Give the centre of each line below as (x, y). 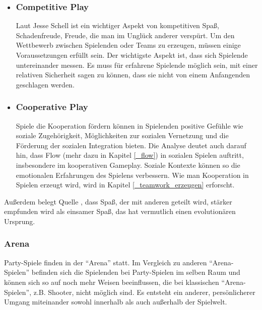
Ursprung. (20, 221)
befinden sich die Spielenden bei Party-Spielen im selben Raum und (136, 272)
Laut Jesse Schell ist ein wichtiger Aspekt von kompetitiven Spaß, (118, 25)
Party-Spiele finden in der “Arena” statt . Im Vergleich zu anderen (106, 262)
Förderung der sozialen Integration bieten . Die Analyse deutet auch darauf (131, 145)
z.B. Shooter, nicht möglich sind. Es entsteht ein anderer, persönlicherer (144, 292)
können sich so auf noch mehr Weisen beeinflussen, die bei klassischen (112, 282)
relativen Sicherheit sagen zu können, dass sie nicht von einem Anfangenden (133, 75)
